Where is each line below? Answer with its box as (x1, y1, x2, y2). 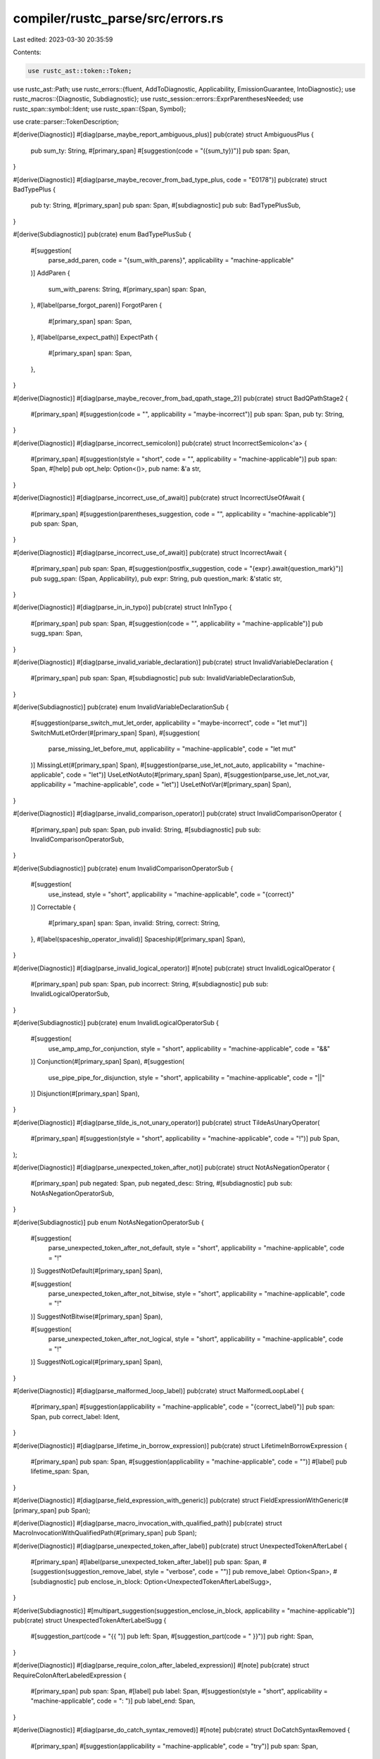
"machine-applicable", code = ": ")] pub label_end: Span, (30, 1696, 196, 1706)
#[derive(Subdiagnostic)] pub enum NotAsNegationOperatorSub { (13, 1218, 204, 1226)
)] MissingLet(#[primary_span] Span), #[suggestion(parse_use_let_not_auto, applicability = (30, 761, 293, 769)
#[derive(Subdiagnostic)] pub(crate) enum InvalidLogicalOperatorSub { (13, 1019, 220, 1027)
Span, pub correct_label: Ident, (30, 1412, 120, 1421)
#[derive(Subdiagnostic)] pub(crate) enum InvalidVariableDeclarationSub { (13, 703, 229, 711)
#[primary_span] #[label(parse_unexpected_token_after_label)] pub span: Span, (30, 1558, 262, 1566)
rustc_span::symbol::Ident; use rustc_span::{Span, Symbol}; (13, 104, 186, 113)
